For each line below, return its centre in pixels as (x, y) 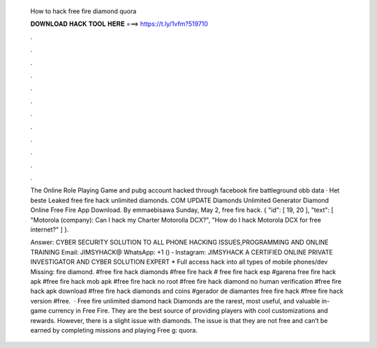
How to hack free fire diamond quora (83, 11)
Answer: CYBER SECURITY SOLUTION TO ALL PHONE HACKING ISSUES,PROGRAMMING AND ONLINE (179, 242)
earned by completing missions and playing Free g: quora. (114, 330)
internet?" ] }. (50, 229)
